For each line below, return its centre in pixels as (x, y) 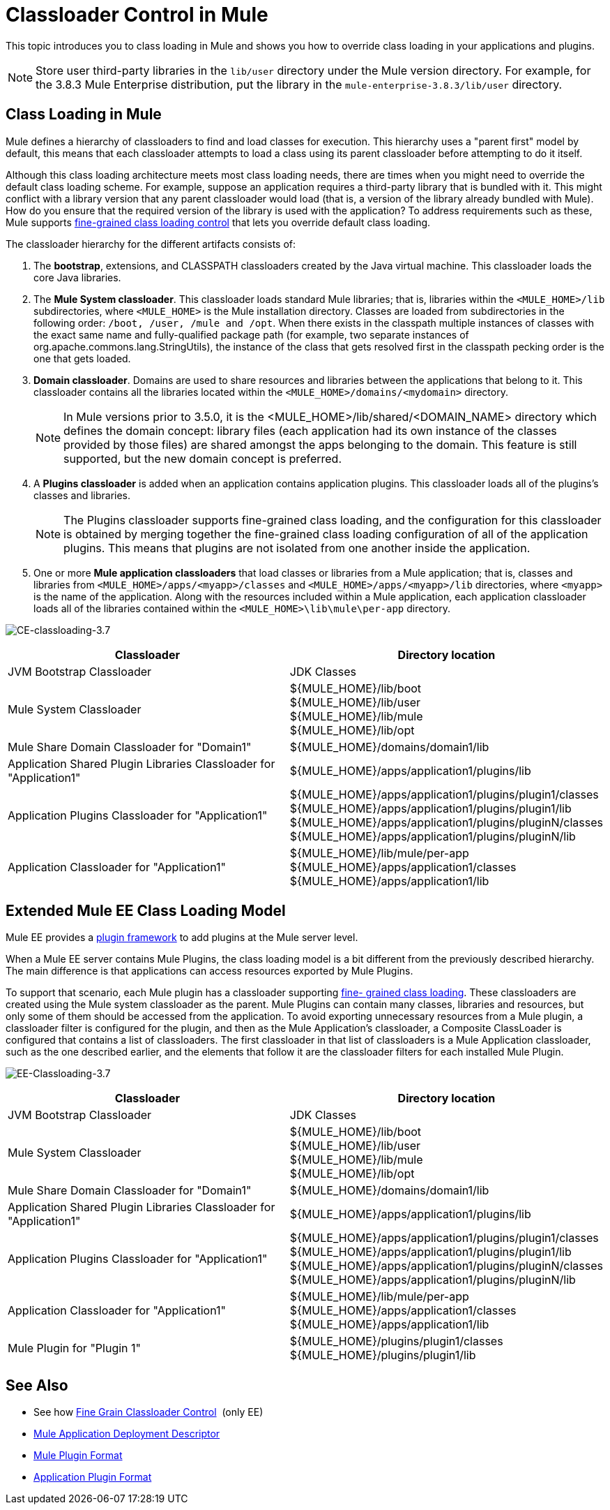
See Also (37, 1385)
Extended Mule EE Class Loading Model (146, 911)
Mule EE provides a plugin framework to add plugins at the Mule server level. (182, 938)
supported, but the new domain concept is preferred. (203, 458)
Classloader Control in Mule (137, 15)
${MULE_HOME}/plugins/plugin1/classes (396, 1341)
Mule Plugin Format (78, 1456)
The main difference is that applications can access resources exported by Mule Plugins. (209, 971)
